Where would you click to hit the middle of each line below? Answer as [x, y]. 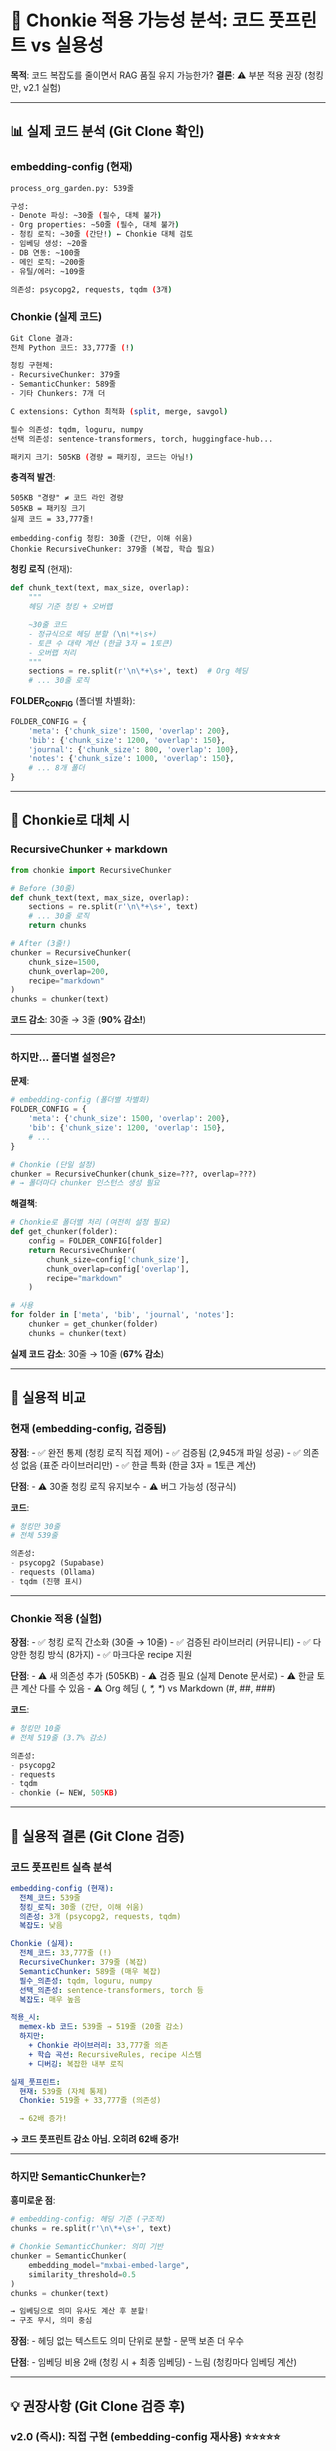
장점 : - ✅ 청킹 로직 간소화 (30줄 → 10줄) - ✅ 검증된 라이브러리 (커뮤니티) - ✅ [160, 1642]
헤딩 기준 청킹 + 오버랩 [70, 607]
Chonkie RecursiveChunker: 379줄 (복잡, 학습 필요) [113, 549]
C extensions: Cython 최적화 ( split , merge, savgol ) [119, 411]
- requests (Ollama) [53, 1572]
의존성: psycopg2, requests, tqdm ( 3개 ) [91, 289]
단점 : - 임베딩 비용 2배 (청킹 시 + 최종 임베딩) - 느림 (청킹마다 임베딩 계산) [154, 2362]
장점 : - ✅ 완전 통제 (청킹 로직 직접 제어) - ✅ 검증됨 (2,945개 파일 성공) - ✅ [156, 1452]
